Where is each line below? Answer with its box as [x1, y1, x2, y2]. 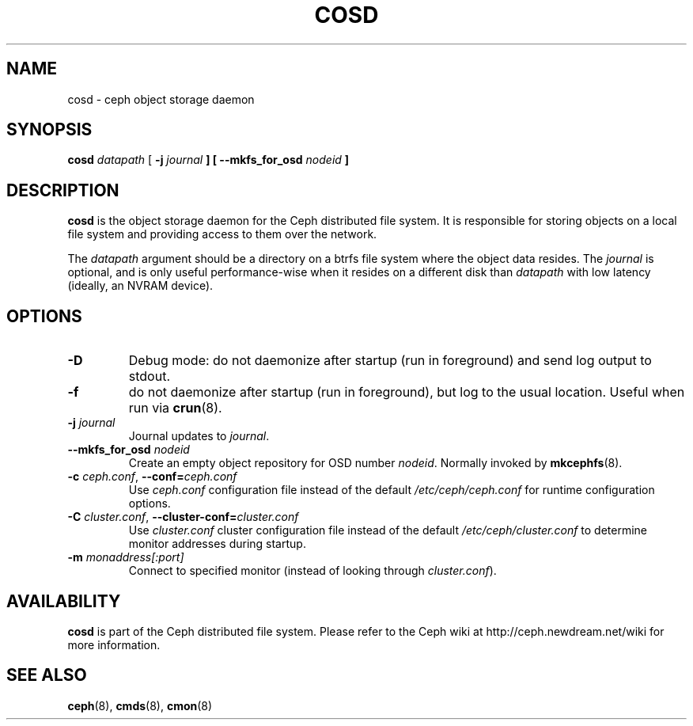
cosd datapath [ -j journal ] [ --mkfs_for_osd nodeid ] [67, 153, 350, 167]
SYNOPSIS [6, 120, 93, 140]
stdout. [128, 368, 170, 385]
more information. [67, 637, 161, 652]
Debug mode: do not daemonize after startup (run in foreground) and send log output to [128, 352, 652, 369]
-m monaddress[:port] [67, 550, 184, 564]
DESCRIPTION [6, 180, 119, 200]
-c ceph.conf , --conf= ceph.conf [67, 469, 237, 484]
